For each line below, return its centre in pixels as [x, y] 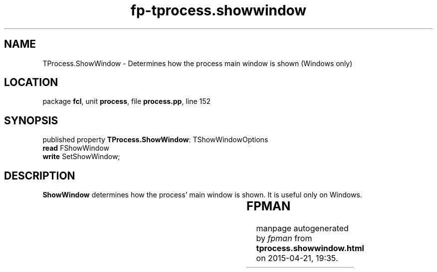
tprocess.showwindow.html [310, 248]
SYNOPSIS [31, 120]
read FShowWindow [76, 148]
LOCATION [31, 83]
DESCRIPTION [40, 176]
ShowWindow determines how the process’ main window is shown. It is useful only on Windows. [202, 195]
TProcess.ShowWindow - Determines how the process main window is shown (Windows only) [198, 63]
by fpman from [284, 238]
